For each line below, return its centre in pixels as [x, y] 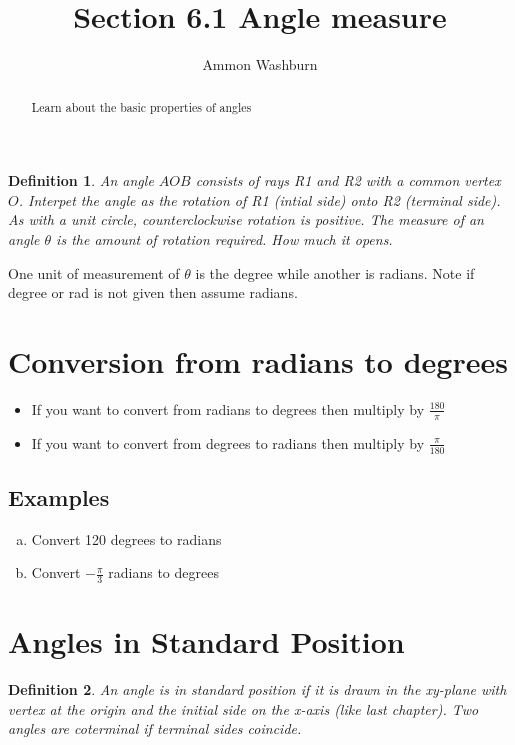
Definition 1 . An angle [81, 180]
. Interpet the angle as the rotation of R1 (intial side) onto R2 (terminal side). [259, 199]
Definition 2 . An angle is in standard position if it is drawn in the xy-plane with [257, 689]
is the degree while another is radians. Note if [335, 272]
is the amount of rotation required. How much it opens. [224, 238]
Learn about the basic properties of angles [141, 106]
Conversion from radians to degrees [258, 360]
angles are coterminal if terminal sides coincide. [155, 728]
